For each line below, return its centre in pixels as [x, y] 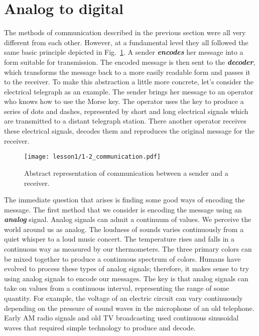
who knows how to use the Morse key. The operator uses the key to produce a [124, 101]
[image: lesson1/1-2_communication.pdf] [93, 157]
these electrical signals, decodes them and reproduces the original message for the [129, 131]
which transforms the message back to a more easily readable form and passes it [127, 72]
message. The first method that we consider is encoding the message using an [123, 209]
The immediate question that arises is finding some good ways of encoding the [124, 200]
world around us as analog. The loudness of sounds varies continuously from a [124, 229]
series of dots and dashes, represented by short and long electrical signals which [126, 111]
